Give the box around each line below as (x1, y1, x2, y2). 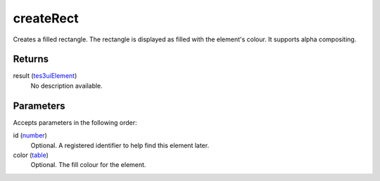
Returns (13, 53, 49, 65)
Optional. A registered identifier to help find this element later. (30, 141, 210, 149)
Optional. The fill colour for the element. (30, 161, 146, 169)
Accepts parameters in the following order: (13, 118, 137, 126)
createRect (13, 11, 79, 26)
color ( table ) (13, 151, 49, 159)
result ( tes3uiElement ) (13, 72, 77, 80)
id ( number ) (13, 131, 47, 140)
